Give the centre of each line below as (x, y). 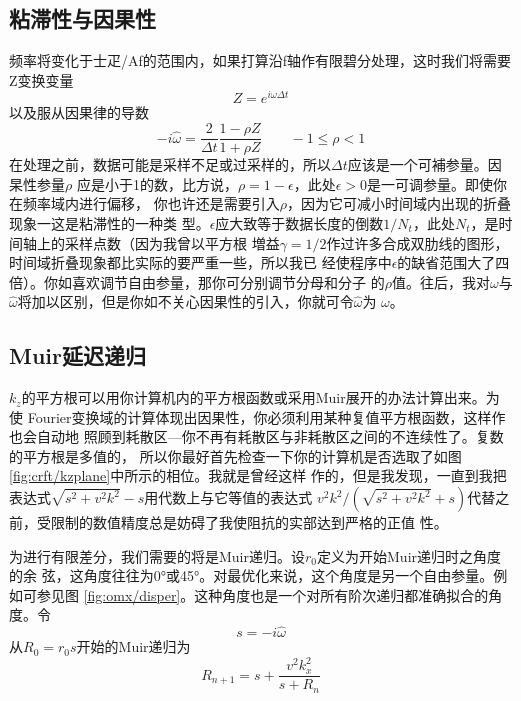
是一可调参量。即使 (429, 183)
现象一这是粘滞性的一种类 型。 (109, 222)
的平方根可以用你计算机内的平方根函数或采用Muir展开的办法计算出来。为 (260, 397)
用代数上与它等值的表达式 (228, 497)
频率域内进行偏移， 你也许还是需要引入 (151, 203)
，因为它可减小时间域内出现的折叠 (398, 203)
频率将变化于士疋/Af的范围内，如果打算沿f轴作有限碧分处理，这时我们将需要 (260, 60)
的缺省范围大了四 (453, 262)
